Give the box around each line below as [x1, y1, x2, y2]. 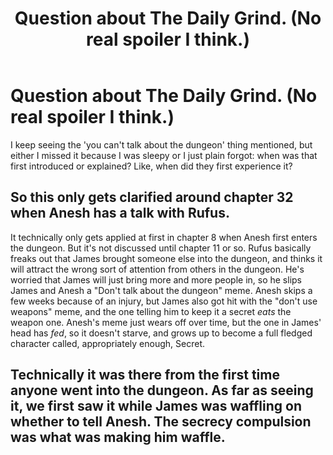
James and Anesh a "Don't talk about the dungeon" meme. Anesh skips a [10, 284, 313, 296]
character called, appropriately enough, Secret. [10, 337, 206, 349]
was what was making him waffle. [10, 429, 226, 446]
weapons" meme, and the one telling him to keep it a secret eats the [10, 305, 292, 317]
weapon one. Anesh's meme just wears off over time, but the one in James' [10, 316, 322, 328]
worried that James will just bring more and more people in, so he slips [10, 273, 302, 286]
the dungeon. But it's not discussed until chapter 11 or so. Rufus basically [10, 242, 312, 254]
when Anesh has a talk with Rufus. [10, 205, 230, 222]
